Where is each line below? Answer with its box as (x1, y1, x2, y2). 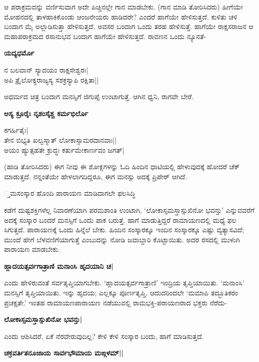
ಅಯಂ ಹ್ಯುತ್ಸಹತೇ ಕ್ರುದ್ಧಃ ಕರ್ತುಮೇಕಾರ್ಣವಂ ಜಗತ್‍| (4, 144, 124, 155)
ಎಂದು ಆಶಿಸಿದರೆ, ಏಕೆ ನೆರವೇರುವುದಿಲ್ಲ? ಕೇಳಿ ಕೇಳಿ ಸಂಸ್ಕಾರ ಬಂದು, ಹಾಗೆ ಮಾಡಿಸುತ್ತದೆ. (4, 330, 204, 341)
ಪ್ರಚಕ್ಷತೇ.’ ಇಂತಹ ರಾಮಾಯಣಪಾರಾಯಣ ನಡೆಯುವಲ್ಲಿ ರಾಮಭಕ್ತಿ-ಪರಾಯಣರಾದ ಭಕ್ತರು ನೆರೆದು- (4, 297, 227, 307)
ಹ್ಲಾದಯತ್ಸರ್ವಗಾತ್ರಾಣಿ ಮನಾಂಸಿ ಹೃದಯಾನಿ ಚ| (4, 260, 113, 271)
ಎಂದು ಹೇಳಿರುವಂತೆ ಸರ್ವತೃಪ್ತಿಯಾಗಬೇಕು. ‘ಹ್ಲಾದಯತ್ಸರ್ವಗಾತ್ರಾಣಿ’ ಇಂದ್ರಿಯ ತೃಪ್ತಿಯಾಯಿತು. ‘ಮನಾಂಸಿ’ (4, 277, 244, 288)
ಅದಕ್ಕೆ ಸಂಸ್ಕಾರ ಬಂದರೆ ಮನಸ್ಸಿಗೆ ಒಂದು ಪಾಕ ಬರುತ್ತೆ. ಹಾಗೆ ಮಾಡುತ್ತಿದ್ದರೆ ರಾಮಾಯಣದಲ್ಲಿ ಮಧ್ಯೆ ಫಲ (4, 214, 236, 225)
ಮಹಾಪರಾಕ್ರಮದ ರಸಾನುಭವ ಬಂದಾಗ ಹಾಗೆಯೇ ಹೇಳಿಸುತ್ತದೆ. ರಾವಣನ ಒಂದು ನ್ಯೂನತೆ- (4, 31, 206, 41)
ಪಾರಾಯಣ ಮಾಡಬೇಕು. (4, 244, 60, 254)
